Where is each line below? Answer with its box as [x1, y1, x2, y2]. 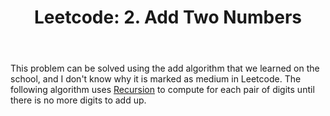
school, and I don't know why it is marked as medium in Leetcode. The [10, 73, 302, 85]
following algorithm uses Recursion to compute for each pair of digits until [10, 84, 315, 96]
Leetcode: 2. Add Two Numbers [34, 6, 302, 29]
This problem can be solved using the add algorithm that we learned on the [10, 62, 320, 75]
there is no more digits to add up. [10, 94, 147, 106]
